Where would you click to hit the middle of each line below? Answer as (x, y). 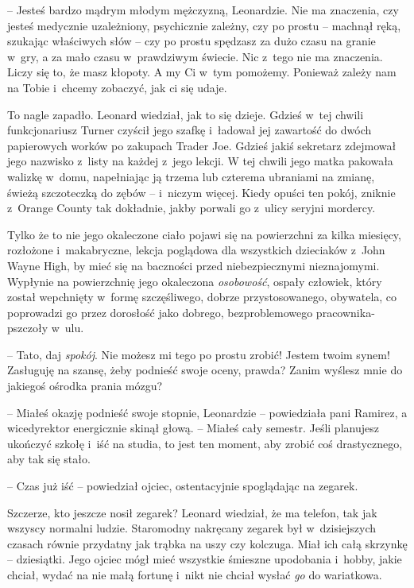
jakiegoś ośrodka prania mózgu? (85, 386)
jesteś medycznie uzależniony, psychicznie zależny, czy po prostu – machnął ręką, (204, 25)
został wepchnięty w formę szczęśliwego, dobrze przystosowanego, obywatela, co (202, 297)
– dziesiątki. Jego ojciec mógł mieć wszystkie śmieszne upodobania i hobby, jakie (205, 559)
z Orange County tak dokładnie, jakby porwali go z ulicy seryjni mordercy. (192, 208)
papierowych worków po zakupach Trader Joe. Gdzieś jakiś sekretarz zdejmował (202, 145)
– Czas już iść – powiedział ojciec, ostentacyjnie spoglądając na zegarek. (183, 486)
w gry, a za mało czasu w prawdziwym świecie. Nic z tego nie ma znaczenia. (195, 56)
